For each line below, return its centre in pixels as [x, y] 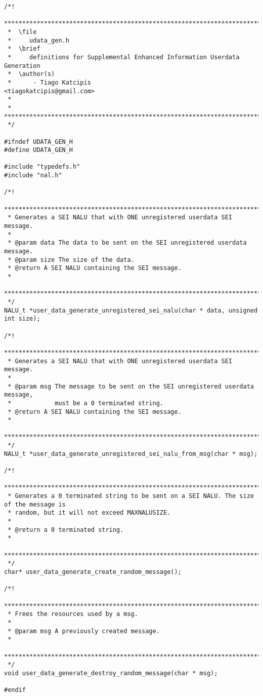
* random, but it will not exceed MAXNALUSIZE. [89, 513]
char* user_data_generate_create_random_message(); [93, 572]
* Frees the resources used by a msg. [73, 614]
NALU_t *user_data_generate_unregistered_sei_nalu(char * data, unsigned [131, 310]
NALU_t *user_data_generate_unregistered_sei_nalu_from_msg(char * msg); [131, 454]
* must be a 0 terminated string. [85, 403]
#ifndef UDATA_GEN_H [39, 142]
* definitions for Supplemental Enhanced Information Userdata [124, 57]
